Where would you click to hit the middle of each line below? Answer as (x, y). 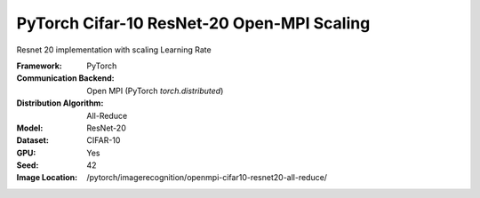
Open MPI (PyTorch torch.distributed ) (155, 91)
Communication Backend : (65, 78)
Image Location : (47, 178)
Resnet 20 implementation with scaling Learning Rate (114, 50)
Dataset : (32, 140)
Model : (30, 128)
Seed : (28, 165)
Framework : (39, 66)
